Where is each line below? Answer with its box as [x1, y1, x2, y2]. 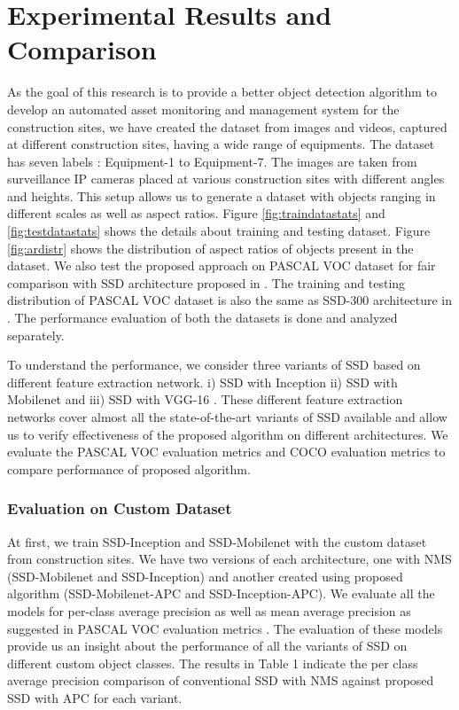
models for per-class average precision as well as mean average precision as [7, 601, 411, 620]
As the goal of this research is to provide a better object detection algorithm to [7, 82, 438, 101]
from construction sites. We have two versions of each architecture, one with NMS [7, 550, 452, 568]
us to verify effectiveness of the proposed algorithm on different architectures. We [7, 425, 448, 443]
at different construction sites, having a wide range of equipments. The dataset [7, 135, 435, 153]
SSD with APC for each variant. [7, 688, 183, 706]
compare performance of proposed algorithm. [7, 459, 251, 478]
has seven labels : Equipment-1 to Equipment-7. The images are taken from [7, 152, 417, 170]
